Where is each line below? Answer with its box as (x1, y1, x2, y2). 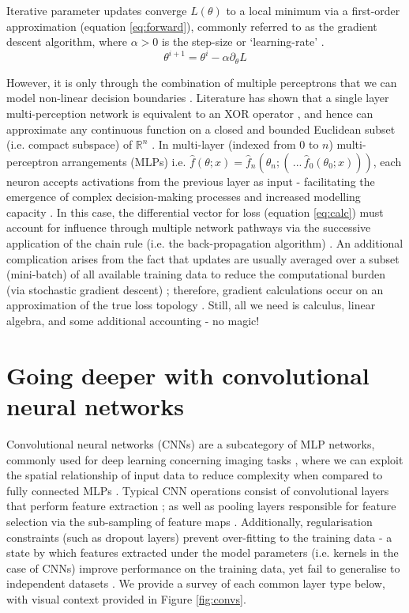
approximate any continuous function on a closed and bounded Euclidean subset (6, 120, 396, 137)
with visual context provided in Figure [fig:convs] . (6, 590, 246, 607)
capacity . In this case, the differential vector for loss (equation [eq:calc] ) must (6, 203, 384, 220)
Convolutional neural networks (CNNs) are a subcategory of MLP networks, (6, 435, 375, 452)
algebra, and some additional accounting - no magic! (6, 312, 260, 329)
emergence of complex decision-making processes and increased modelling (6, 188, 361, 205)
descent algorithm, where (6, 33, 127, 50)
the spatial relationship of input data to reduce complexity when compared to (6, 467, 383, 483)
